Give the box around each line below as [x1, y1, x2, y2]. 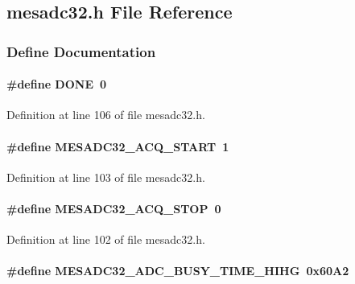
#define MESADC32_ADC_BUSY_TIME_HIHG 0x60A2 [6, 262, 349, 279]
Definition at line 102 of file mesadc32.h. [6, 231, 205, 248]
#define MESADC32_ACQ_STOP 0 [6, 200, 221, 216]
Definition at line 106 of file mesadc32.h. [6, 106, 205, 123]
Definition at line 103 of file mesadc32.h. [6, 168, 205, 185]
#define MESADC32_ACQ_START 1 [6, 138, 229, 154]
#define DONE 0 [6, 76, 107, 93]
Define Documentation [6, 41, 156, 61]
